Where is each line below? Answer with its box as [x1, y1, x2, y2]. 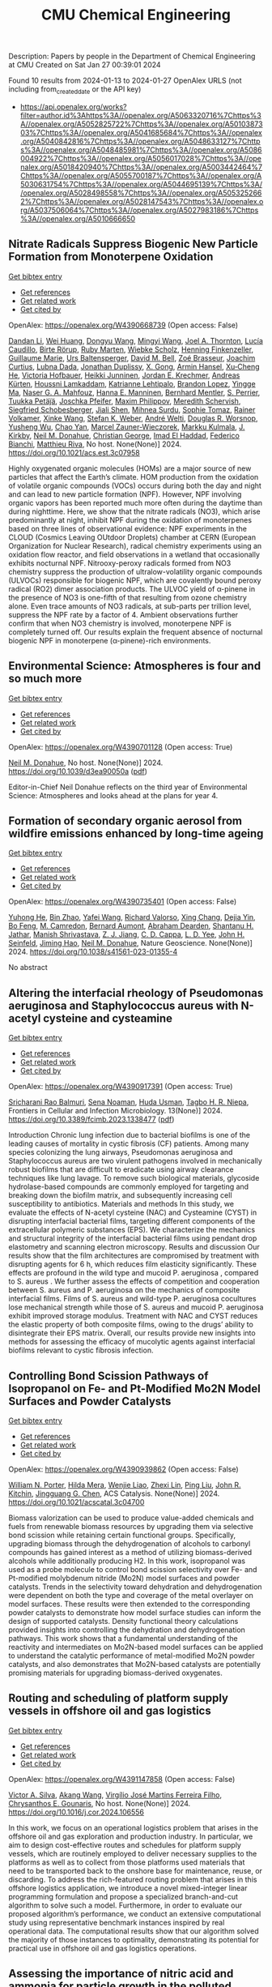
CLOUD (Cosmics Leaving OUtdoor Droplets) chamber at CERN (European [8, 532, 257, 542]
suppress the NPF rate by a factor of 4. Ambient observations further [8, 609, 239, 619]
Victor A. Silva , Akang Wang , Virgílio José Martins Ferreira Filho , [8, 1789, 223, 1800]
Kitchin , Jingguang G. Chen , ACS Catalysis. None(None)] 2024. [8, 1489, 220, 1498]
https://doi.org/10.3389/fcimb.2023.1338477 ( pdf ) [8, 1114, 175, 1124]
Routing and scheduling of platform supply [8, 1691, 229, 1705]
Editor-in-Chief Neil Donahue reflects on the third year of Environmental [8, 782, 248, 792]
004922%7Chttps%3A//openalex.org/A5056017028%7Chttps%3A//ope [19, 153, 261, 163]
